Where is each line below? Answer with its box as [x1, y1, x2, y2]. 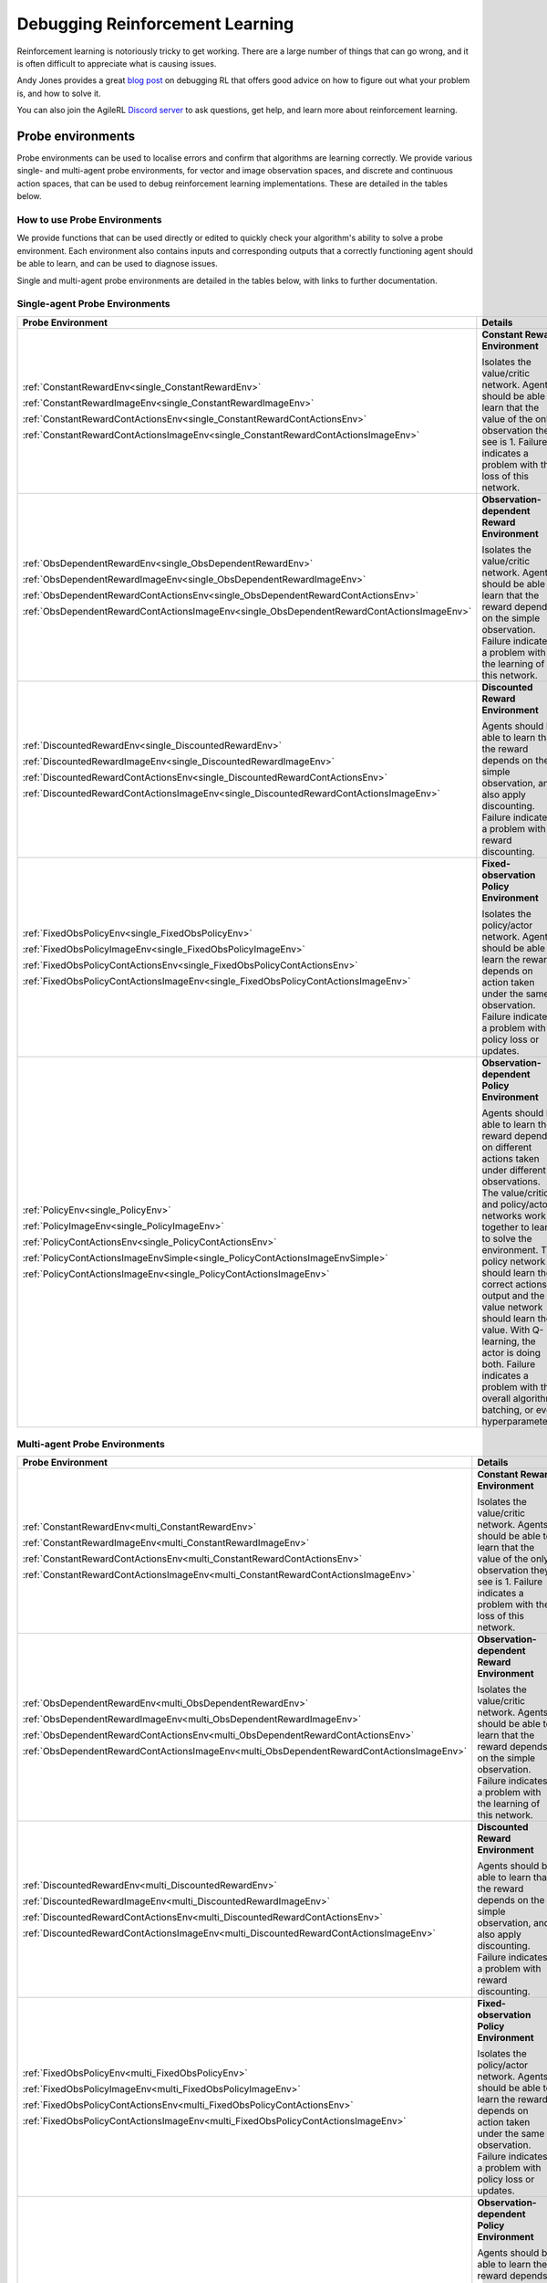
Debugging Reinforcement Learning [16, 14, 294, 34]
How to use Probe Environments [16, 213, 162, 226]
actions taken [481, 1152, 540, 1164]
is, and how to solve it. [16, 88, 101, 99]
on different [481, 1141, 532, 1153]
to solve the [481, 1232, 532, 1245]
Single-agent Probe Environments [16, 298, 170, 310]
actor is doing [481, 1346, 542, 1359]
